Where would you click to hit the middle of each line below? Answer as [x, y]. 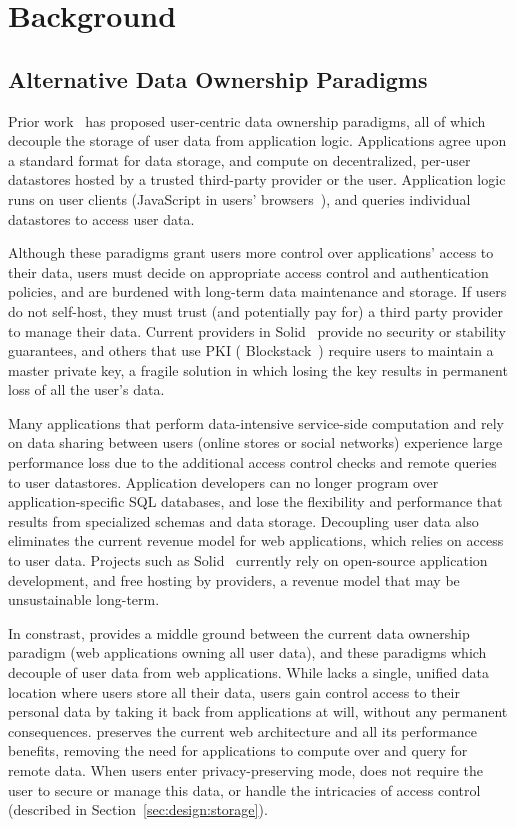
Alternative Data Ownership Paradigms [218, 78]
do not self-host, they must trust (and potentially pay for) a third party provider [255, 310]
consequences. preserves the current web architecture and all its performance [242, 730]
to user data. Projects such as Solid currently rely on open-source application [248, 560]
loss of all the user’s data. [86, 389]
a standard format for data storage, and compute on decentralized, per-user [239, 159]
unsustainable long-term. [84, 599]
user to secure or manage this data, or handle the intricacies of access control [244, 789]
